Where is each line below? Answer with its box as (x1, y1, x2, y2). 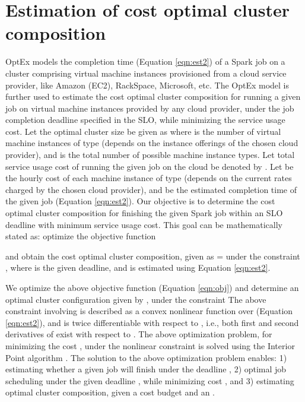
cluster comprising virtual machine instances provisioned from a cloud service (5, 67, 287, 79)
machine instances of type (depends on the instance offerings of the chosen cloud (5, 137, 298, 149)
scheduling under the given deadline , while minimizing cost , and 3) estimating (5, 374, 294, 387)
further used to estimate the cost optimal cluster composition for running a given (5, 90, 301, 103)
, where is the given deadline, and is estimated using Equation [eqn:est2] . (5, 261, 271, 274)
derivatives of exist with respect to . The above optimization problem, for (5, 328, 272, 340)
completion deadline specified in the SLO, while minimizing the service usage (5, 113, 285, 126)
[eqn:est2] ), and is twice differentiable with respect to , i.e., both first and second (5, 316, 299, 328)
